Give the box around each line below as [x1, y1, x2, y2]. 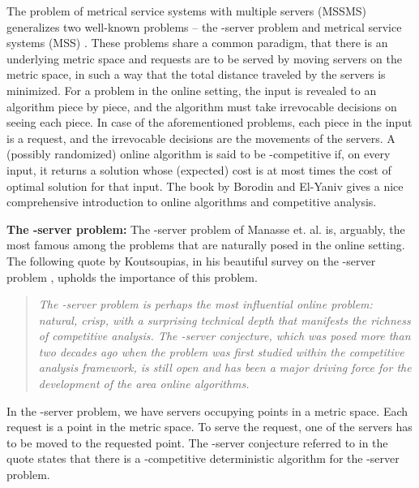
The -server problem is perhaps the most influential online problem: [38, 296, 373, 313]
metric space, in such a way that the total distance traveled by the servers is [6, 66, 386, 83]
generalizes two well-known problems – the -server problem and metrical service [6, 18, 402, 35]
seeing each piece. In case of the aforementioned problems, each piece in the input [6, 114, 413, 131]
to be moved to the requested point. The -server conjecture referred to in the [6, 434, 388, 451]
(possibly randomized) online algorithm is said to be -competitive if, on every [6, 145, 391, 162]
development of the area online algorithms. [38, 375, 250, 392]
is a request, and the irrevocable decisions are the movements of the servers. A [6, 129, 395, 146]
